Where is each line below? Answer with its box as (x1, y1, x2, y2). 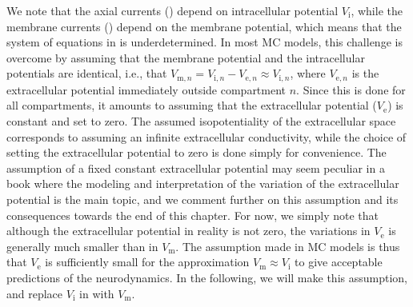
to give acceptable (295, 253, 383, 270)
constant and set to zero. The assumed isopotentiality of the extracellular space (6, 113, 396, 130)
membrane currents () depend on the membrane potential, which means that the (6, 18, 402, 34)
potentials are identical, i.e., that (6, 65, 167, 82)
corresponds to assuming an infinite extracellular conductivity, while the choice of (6, 128, 407, 145)
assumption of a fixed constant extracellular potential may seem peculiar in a (6, 159, 385, 176)
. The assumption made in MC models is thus (175, 237, 400, 254)
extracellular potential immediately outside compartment (6, 81, 287, 98)
